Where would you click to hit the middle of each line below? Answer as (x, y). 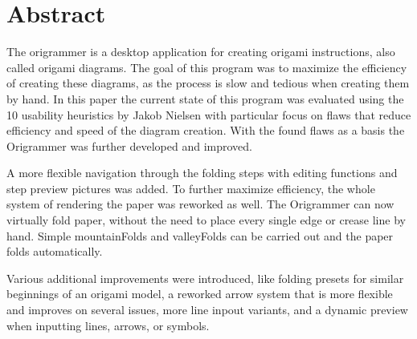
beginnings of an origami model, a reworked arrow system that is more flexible (200, 294)
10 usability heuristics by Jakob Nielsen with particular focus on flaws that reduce (209, 114)
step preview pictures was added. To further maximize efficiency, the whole (191, 188)
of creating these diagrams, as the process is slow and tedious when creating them (208, 83)
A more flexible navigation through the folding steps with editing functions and (202, 173)
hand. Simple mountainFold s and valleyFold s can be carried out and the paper (200, 235)
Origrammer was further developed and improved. (129, 145)
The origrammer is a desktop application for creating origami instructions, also (201, 52)
